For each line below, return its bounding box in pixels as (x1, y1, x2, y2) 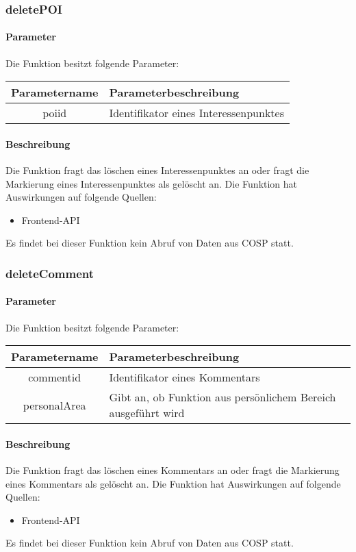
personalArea (23, 397, 86, 413)
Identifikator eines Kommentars (109, 369, 260, 386)
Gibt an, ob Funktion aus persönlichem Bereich (109, 389, 336, 405)
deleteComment (5, 264, 94, 281)
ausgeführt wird (109, 405, 185, 421)
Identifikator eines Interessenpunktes (109, 105, 284, 121)
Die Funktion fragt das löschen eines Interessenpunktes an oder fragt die (5, 163, 309, 177)
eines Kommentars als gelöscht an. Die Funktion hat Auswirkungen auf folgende (5, 476, 341, 490)
